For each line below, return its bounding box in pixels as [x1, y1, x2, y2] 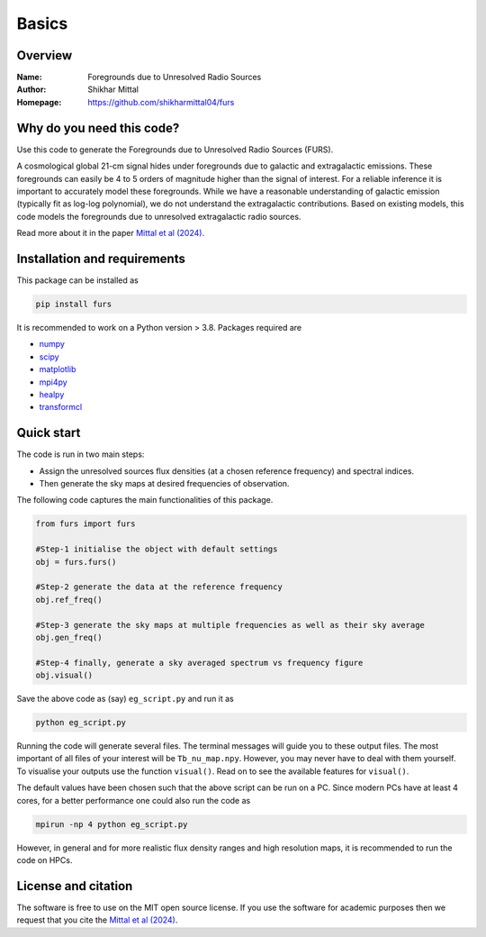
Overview [16, 48, 73, 63]
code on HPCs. [16, 854, 73, 865]
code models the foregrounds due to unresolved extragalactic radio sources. [16, 211, 301, 222]
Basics [16, 14, 68, 33]
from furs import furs [35, 519, 136, 529]
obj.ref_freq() [35, 595, 103, 605]
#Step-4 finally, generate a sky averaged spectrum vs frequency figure [35, 658, 364, 668]
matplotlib [39, 364, 76, 375]
